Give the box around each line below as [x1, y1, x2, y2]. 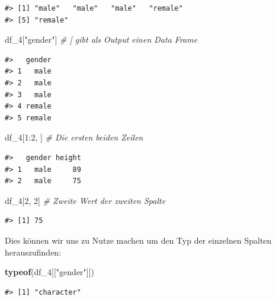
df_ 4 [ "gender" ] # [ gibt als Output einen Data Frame [5, 33, 198, 46]
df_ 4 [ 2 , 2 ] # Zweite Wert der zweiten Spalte [5, 194, 166, 206]
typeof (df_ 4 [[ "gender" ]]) [5, 266, 95, 278]
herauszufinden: [5, 245, 62, 258]
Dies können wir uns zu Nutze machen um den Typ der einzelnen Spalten [5, 234, 272, 246]
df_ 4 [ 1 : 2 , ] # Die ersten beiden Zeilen [5, 131, 143, 143]
